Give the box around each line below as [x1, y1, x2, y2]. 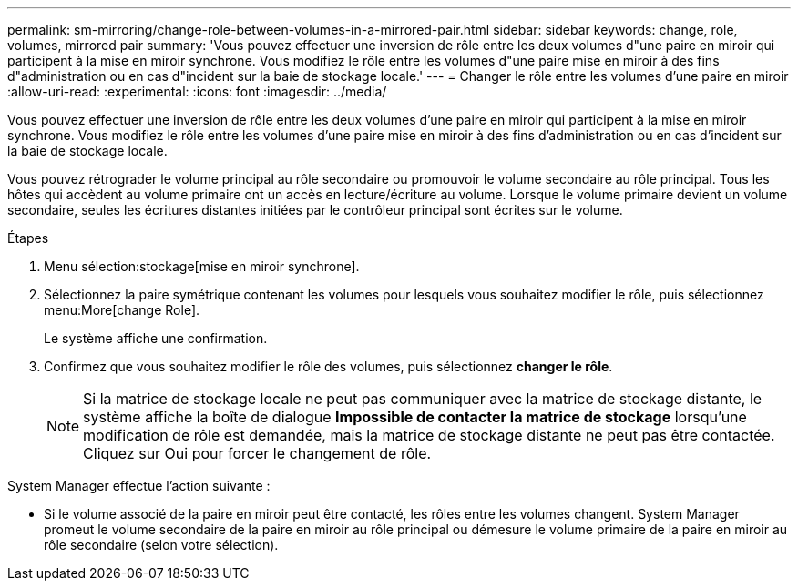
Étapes [7, 230, 49, 246]
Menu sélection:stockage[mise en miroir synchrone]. [44, 259, 360, 274]
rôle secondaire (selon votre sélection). [44, 537, 279, 553]
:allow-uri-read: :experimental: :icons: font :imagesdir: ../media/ [7, 84, 387, 99]
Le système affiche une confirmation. [44, 330, 268, 346]
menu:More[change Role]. [44, 302, 200, 318]
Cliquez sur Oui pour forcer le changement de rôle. [83, 444, 432, 462]
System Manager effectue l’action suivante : [7, 478, 271, 493]
